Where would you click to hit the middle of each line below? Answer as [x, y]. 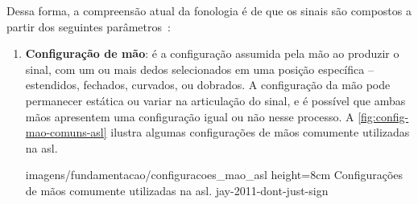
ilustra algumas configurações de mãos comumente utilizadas [260, 132]
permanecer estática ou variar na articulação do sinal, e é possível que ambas [215, 100]
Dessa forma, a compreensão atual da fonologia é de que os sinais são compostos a [209, 10]
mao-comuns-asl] [66, 132]
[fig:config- [383, 116]
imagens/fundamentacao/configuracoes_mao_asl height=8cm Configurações [214, 175]
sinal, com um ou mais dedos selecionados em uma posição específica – [199, 69]
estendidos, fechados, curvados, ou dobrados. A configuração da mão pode [208, 85]
